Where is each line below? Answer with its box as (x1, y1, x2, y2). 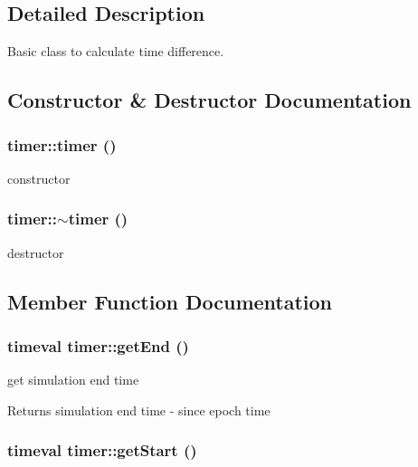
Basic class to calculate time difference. (7, 42, 224, 61)
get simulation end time (7, 370, 139, 389)
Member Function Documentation (7, 287, 333, 315)
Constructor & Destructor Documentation (7, 86, 412, 114)
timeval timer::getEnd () (7, 334, 189, 357)
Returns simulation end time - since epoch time (7, 400, 271, 419)
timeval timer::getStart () (7, 439, 197, 462)
